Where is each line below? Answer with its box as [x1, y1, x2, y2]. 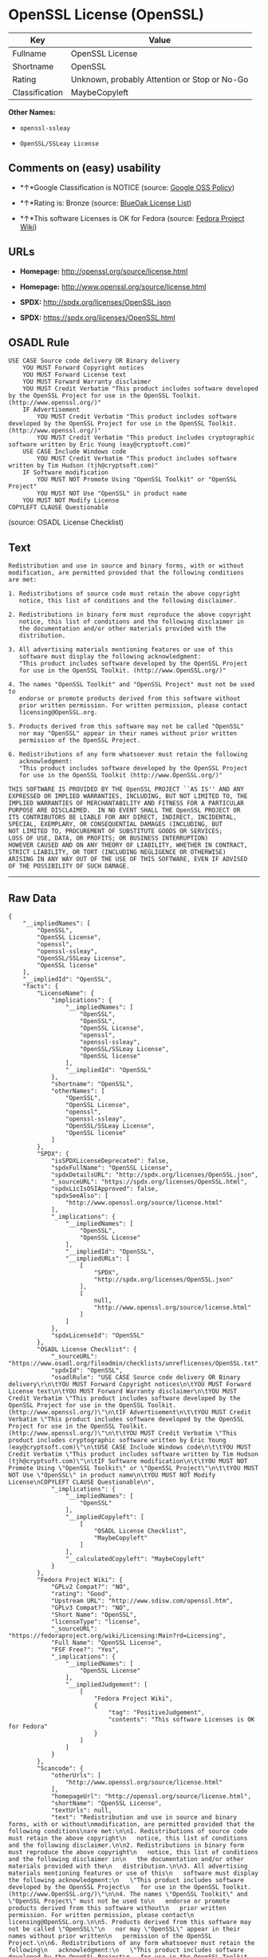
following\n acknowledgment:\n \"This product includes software [8, 1946, 245, 1954]
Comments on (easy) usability [8, 161, 161, 175]
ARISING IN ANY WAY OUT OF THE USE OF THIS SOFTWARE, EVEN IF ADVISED [8, 856, 248, 864]
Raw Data [8, 892, 57, 905]
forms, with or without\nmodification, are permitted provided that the [8, 1821, 255, 1829]
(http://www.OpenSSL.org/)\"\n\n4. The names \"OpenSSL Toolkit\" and [8, 1890, 248, 1898]
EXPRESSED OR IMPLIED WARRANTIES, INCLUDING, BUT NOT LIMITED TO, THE [8, 793, 248, 801]
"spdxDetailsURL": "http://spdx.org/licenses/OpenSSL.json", [50, 1171, 259, 1179]
